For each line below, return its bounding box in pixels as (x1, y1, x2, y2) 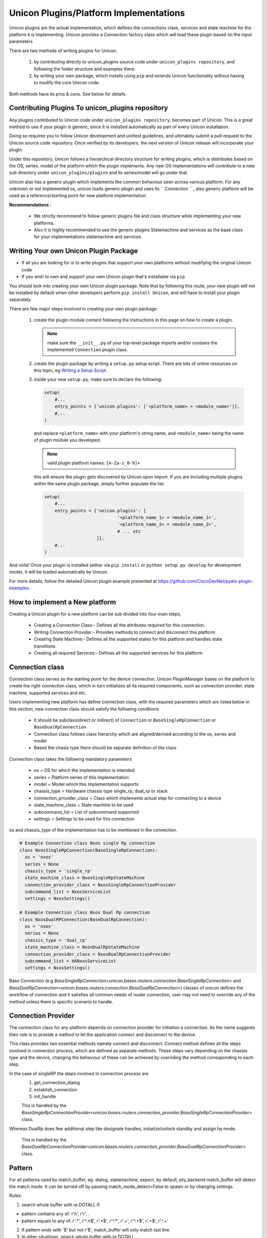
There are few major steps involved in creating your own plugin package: (9, 306, 158, 311)
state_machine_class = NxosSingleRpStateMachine (25, 875, 145, 881)
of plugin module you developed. (34, 437, 101, 443)
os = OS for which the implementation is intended (34, 768, 135, 774)
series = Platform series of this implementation (34, 774, 129, 780)
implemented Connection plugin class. (47, 347, 128, 353)
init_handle (34, 1093, 56, 1099)
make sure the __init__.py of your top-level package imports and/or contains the (47, 340, 218, 346)
